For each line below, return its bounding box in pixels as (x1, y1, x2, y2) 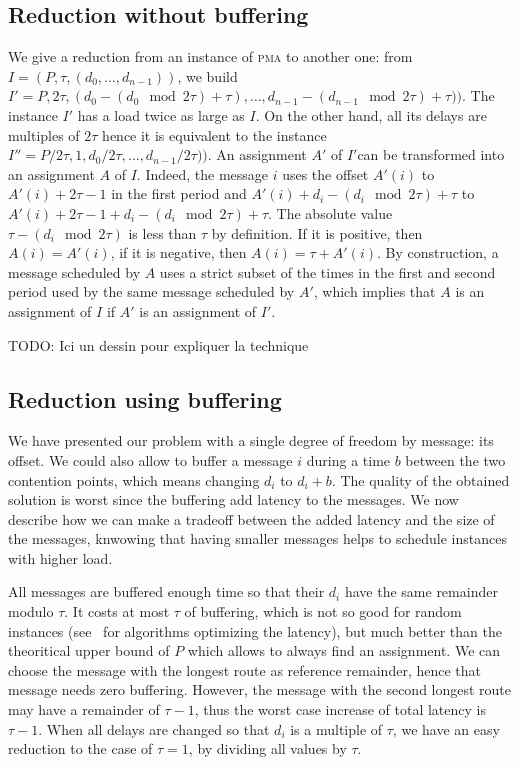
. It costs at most (64, 601, 170, 622)
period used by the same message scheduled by (8, 281, 295, 302)
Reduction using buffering (8, 383, 282, 414)
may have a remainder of (8, 699, 160, 720)
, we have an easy (392, 718, 500, 739)
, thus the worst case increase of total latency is (194, 699, 486, 720)
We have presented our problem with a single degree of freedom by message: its (8, 430, 494, 451)
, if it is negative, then (110, 242, 247, 263)
